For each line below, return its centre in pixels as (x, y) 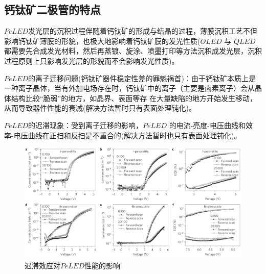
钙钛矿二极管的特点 (52, 9)
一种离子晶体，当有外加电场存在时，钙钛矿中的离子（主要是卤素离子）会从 (129, 88)
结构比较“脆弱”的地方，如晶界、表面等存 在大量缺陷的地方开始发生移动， (134, 98)
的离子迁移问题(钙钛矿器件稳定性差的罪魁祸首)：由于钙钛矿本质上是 (142, 78)
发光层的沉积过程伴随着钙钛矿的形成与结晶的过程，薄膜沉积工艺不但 (143, 31)
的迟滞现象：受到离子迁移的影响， (86, 125)
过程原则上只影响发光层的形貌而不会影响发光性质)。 (92, 60)
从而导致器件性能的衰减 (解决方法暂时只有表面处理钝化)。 (100, 108)
